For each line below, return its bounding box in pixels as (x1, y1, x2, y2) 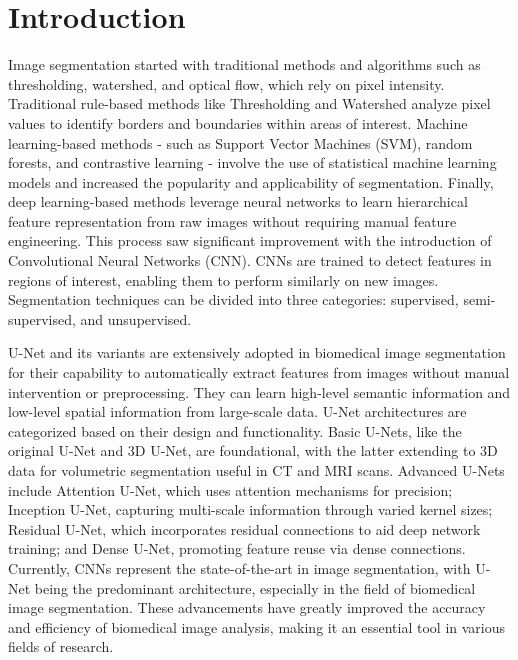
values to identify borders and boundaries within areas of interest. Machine (8, 112, 468, 133)
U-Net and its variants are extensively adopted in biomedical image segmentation (8, 342, 506, 363)
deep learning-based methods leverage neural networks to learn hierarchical (8, 191, 468, 212)
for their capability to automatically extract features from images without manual (8, 362, 510, 383)
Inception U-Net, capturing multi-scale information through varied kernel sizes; (8, 499, 493, 520)
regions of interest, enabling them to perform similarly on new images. (8, 269, 439, 290)
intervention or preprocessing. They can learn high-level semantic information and (8, 381, 511, 402)
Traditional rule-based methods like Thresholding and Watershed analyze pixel (8, 93, 491, 114)
